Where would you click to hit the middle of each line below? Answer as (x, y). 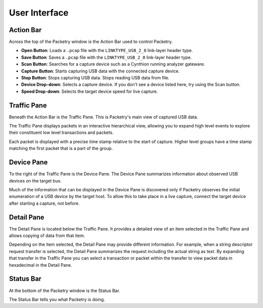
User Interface (39, 13)
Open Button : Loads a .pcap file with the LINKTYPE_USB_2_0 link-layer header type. (107, 51)
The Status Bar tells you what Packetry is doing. (57, 299)
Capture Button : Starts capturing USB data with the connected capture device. (100, 71)
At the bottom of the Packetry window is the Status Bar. (65, 290)
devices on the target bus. (35, 181)
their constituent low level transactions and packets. (61, 133)
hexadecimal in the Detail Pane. (41, 265)
